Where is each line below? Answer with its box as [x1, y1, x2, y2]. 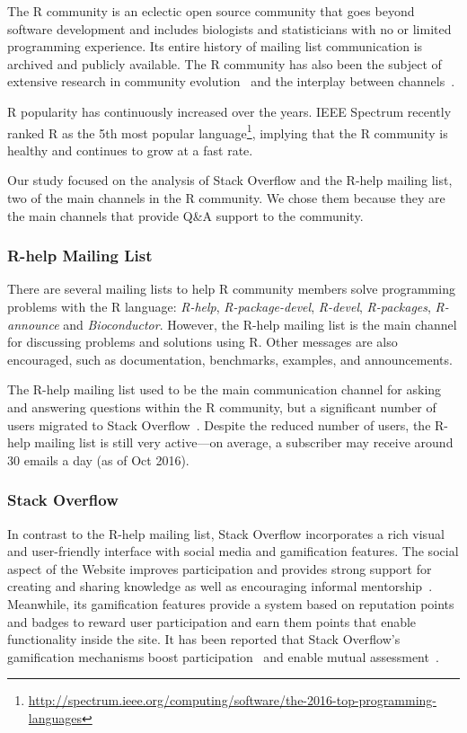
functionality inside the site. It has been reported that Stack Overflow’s [7, 630, 401, 649]
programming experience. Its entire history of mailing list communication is [7, 37, 423, 56]
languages [28, 708, 82, 727]
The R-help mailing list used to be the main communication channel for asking [7, 380, 442, 399]
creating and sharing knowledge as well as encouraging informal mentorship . [7, 577, 433, 596]
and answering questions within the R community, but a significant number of [7, 397, 436, 416]
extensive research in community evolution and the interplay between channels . [7, 72, 455, 91]
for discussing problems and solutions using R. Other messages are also [7, 332, 398, 351]
